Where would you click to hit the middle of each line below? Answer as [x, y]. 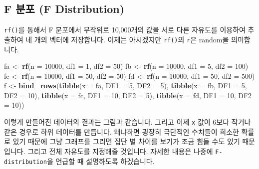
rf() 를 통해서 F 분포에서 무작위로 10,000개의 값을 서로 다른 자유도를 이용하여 [125, 30]
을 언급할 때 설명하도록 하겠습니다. [101, 161]
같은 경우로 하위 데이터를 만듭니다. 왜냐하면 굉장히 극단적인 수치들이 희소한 [122, 131]
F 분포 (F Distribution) [64, 9]
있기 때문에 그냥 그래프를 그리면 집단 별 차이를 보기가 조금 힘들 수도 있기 [126, 141]
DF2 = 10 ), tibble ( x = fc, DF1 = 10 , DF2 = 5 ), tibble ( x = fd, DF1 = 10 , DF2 [128, 95]
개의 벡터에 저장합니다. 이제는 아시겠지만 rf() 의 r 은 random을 [131, 39]
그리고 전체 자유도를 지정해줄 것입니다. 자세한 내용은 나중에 [120, 151]
